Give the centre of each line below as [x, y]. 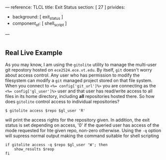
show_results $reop [34, 149]
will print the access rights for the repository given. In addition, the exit [78, 120]
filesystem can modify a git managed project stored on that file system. [79, 80]
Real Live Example [34, 52]
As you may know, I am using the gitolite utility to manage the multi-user [81, 65]
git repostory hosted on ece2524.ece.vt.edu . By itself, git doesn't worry [79, 70]
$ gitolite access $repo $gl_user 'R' [45, 111]
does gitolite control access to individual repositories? [62, 102]
